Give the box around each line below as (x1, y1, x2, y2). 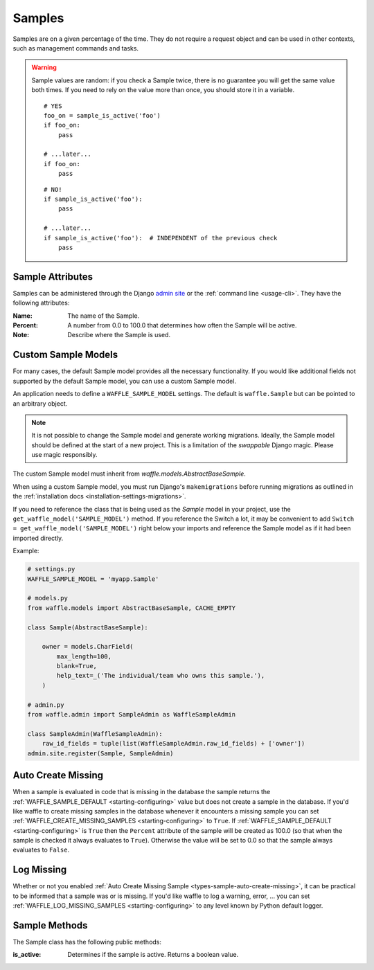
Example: (12, 547, 39, 555)
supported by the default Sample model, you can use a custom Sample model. (12, 377, 237, 385)
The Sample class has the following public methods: (12, 938, 162, 946)
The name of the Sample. (67, 312, 140, 320)
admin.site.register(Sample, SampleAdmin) (27, 749, 174, 757)
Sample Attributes (12, 271, 93, 282)
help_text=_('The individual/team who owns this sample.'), (56, 672, 265, 680)
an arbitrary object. (12, 399, 68, 408)
